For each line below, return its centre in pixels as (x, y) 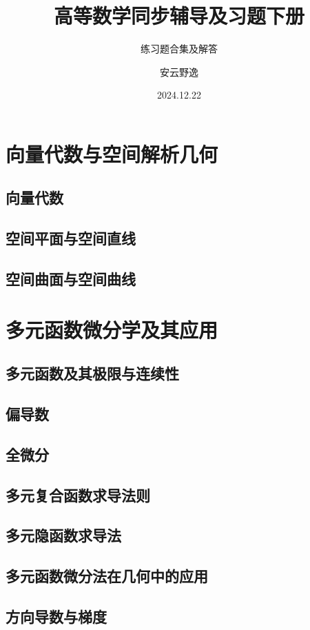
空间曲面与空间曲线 (71, 279)
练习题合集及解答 (179, 49)
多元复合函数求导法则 (78, 495)
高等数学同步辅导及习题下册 (179, 16)
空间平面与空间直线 (71, 238)
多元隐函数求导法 (63, 535)
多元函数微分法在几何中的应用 (107, 576)
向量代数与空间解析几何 (112, 153)
